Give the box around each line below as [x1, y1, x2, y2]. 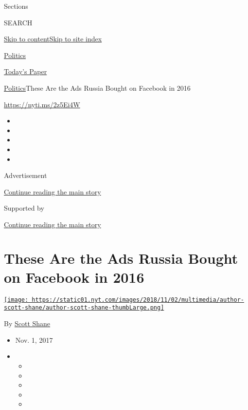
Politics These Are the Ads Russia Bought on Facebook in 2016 [4, 82, 191, 93]
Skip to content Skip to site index [4, 34, 102, 44]
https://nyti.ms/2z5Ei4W [4, 99, 80, 109]
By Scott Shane [4, 318, 51, 329]
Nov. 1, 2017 [15, 334, 53, 345]
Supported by [4, 203, 44, 213]
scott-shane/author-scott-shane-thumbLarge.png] [4, 304, 164, 312]
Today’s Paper [4, 66, 47, 77]
